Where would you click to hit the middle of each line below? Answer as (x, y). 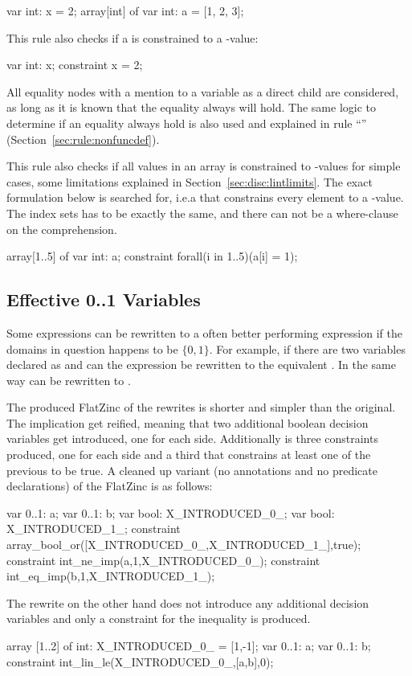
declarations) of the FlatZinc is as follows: (110, 486)
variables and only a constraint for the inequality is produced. (159, 619)
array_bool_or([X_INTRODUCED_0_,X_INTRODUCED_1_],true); (184, 545)
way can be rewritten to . (69, 380)
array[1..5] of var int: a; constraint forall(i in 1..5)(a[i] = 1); (152, 256)
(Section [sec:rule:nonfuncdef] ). (83, 139)
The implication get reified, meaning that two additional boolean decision (188, 422)
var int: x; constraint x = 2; (75, 65)
